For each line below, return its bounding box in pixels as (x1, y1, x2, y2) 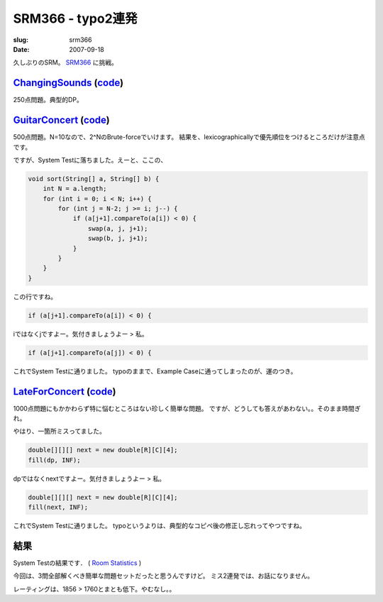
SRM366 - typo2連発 (13, 11, 138, 26)
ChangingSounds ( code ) (13, 77, 124, 89)
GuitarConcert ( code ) (13, 114, 110, 126)
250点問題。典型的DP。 (13, 96, 83, 104)
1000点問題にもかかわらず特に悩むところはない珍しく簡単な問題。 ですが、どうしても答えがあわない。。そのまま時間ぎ (13, 404, 361, 412)
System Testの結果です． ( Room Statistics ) (13, 559, 142, 567)
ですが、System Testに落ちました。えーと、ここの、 (13, 155, 167, 164)
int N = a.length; (43, 185, 107, 193)
